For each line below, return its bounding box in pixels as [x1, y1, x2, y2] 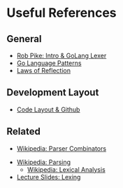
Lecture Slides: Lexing [16, 173, 81, 181]
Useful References [6, 5, 117, 21]
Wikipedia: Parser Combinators [16, 144, 106, 152]
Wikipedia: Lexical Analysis [27, 165, 106, 173]
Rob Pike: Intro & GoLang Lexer [16, 51, 107, 60]
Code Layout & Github [16, 105, 80, 114]
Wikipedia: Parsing [16, 158, 71, 166]
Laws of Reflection [16, 67, 71, 74]
